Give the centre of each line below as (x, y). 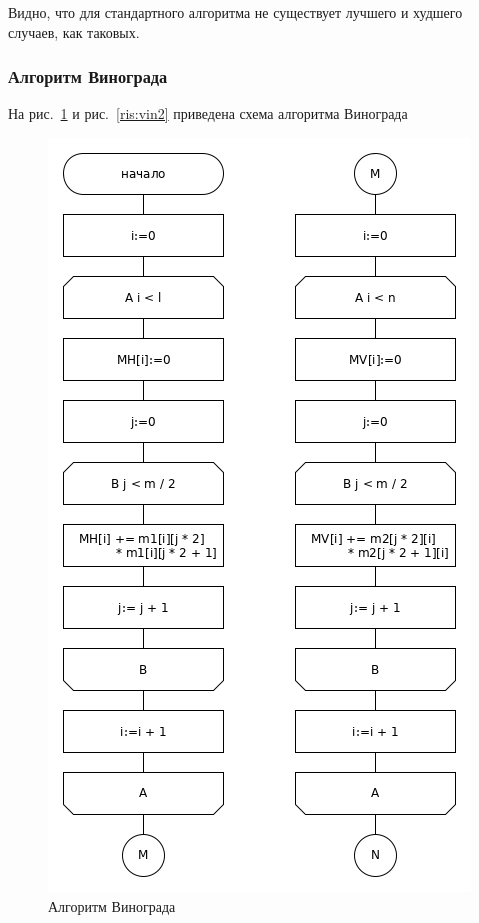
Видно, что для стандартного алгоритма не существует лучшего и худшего (235, 12)
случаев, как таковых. (74, 31)
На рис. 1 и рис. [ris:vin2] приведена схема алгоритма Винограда (208, 113)
